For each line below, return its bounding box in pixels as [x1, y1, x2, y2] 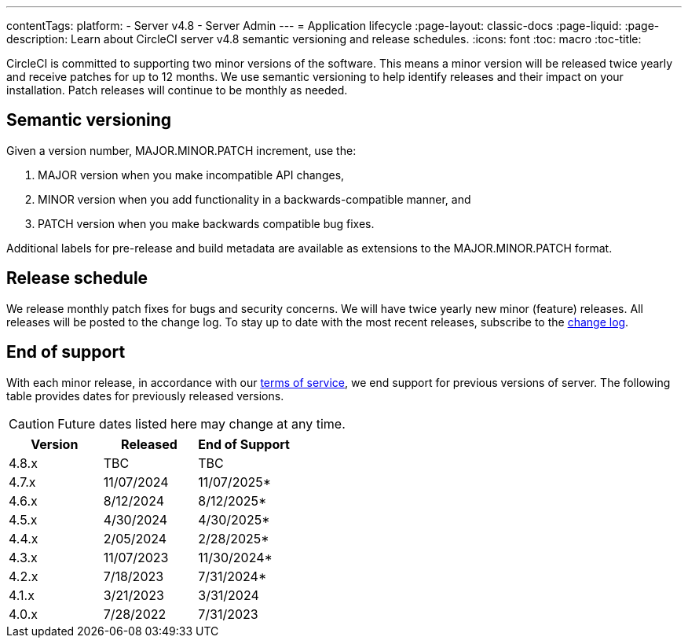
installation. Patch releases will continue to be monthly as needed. [6, 83, 348, 97]
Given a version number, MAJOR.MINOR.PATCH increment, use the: [6, 143, 357, 157]
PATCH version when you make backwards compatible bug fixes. [38, 216, 375, 230]
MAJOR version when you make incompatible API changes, [38, 167, 345, 182]
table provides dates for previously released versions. [6, 388, 284, 403]
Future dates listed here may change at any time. [57, 415, 346, 432]
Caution [9, 415, 55, 432]
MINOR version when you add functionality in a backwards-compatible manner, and [38, 192, 471, 206]
